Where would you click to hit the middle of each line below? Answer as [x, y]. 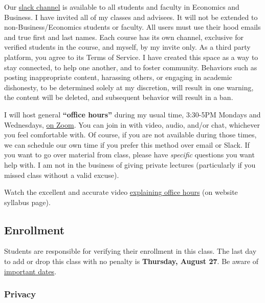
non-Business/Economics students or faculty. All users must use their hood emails [132, 27]
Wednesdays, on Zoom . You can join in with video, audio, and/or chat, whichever [132, 124]
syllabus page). [27, 202]
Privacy [20, 294]
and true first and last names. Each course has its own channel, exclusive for [124, 37]
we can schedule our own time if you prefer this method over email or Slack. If [127, 144]
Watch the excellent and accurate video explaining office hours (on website [121, 192]
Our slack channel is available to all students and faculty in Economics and [122, 7]
